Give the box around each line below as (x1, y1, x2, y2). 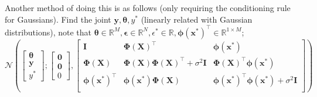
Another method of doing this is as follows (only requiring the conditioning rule (5, 2, 291, 13)
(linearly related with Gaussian (141, 13, 253, 25)
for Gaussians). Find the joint (5, 13, 111, 25)
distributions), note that (5, 26, 92, 38)
